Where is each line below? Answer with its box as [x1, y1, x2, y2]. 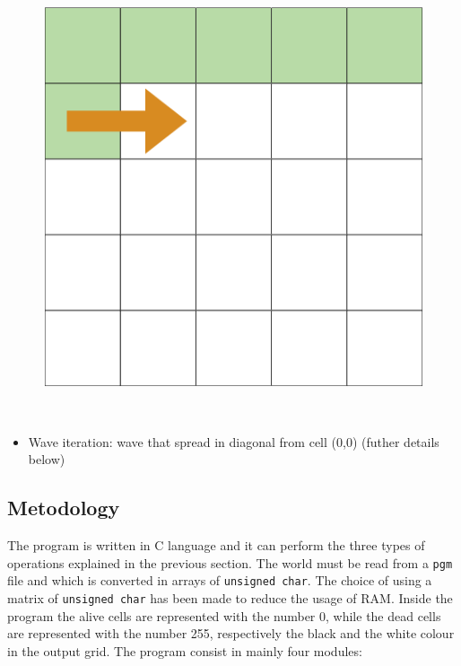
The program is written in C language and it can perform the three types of [7, 536, 425, 555]
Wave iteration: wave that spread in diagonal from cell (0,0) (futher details [28, 432, 439, 451]
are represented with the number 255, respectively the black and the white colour [7, 624, 455, 643]
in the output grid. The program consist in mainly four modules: [7, 641, 362, 660]
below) [28, 450, 65, 469]
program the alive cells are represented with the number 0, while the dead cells [7, 606, 441, 625]
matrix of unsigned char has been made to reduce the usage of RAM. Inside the [7, 589, 453, 608]
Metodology [7, 494, 120, 521]
